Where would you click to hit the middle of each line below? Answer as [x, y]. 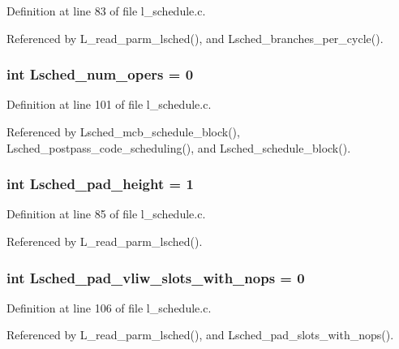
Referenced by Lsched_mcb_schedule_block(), [123, 131]
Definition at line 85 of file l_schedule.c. [106, 214]
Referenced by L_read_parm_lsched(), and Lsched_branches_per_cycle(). [195, 38]
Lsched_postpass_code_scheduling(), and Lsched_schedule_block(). [179, 147]
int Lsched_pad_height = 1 [100, 184]
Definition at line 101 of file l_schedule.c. [109, 104]
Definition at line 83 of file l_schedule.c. [106, 11]
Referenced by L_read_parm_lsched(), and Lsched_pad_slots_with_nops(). [200, 335]
